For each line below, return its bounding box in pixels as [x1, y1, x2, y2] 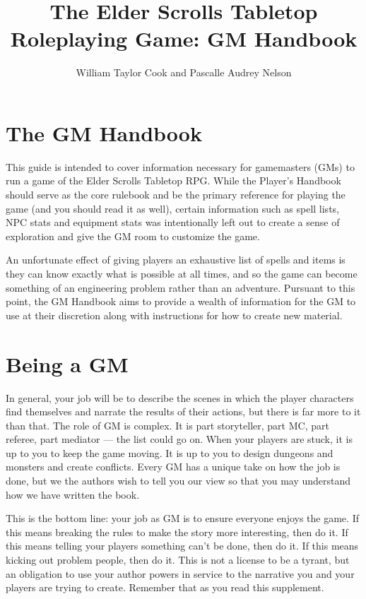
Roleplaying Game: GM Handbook [10, 24, 358, 53]
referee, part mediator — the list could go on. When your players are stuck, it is [6, 432, 353, 446]
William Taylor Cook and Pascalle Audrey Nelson [76, 65, 292, 80]
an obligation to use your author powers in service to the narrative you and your [6, 566, 355, 581]
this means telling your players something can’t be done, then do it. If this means [6, 538, 359, 553]
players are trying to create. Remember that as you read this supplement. [6, 580, 324, 595]
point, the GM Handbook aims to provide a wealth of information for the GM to [6, 294, 356, 309]
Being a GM [6, 349, 129, 378]
